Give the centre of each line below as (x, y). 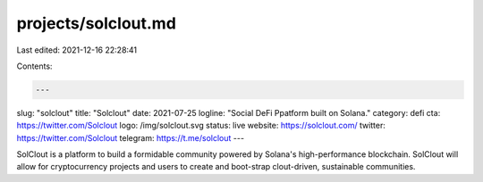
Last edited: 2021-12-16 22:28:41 (77, 50)
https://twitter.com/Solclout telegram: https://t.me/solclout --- (131, 137)
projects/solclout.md (96, 23)
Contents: (34, 66)
